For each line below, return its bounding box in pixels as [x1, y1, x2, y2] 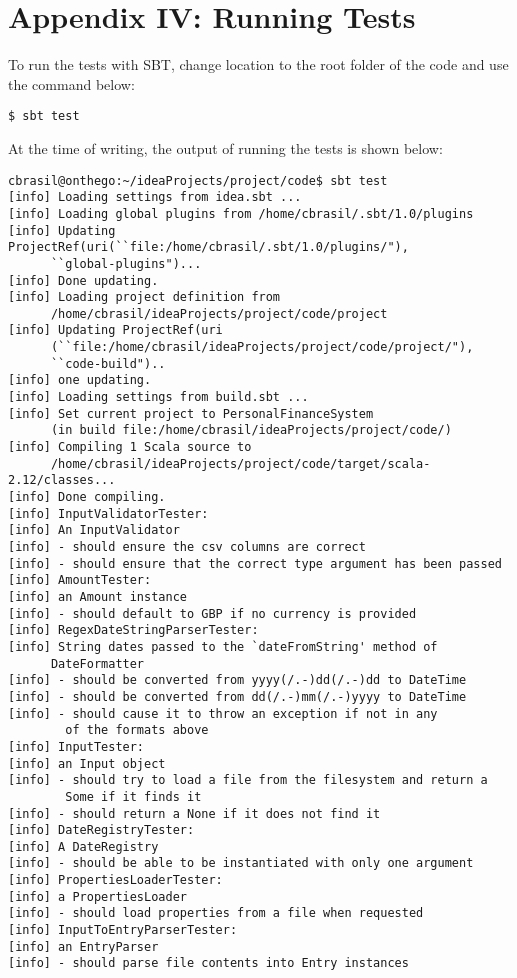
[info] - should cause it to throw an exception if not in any [8, 706, 438, 721]
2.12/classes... [8, 473, 116, 488]
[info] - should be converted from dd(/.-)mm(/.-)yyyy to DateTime [8, 689, 467, 704]
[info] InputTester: [8, 739, 145, 754]
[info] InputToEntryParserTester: [8, 923, 238, 938]
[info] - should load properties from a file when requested [8, 906, 424, 921]
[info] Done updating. [8, 273, 159, 288]
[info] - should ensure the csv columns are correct [8, 540, 366, 554]
